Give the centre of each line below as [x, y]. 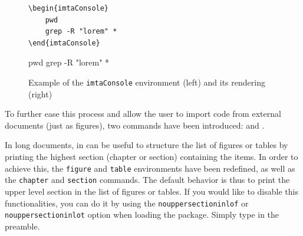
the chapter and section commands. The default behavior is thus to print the [147, 180]
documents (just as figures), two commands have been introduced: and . [135, 125]
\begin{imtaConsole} [69, 8]
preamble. [22, 226]
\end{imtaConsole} [64, 43]
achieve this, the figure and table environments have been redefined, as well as [150, 168]
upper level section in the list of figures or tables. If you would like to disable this [151, 191]
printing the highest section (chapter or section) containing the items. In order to [151, 156]
